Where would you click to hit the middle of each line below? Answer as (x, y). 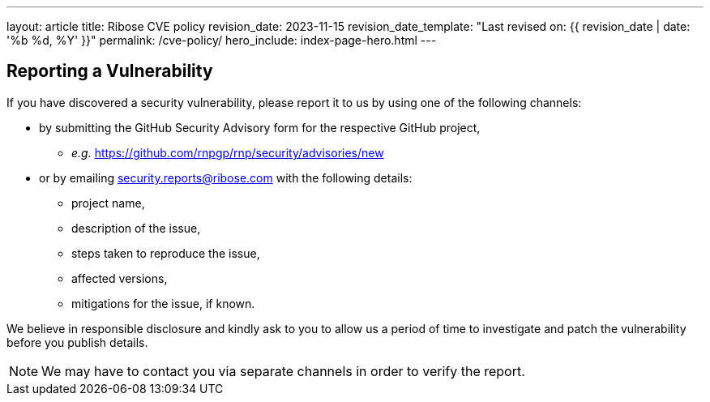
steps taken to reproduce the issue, (166, 253)
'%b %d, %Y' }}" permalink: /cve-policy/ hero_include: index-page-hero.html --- (222, 40)
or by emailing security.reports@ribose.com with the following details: (226, 177)
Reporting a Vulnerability (110, 71)
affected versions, (120, 278)
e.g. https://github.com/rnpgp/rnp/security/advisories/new (228, 152)
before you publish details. (77, 342)
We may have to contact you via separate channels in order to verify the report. (283, 371)
